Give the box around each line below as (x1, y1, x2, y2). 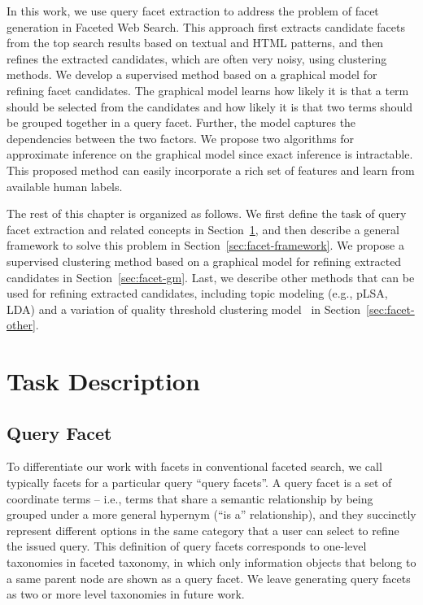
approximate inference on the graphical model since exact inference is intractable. (7, 146, 413, 163)
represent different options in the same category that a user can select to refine (7, 521, 399, 538)
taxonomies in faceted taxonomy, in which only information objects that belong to (7, 554, 416, 571)
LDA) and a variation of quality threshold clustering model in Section (7, 300, 361, 317)
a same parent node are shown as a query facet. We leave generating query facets (7, 569, 411, 586)
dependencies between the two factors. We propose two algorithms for (7, 129, 355, 146)
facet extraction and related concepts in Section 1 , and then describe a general (7, 220, 399, 237)
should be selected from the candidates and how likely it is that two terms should (7, 98, 413, 115)
